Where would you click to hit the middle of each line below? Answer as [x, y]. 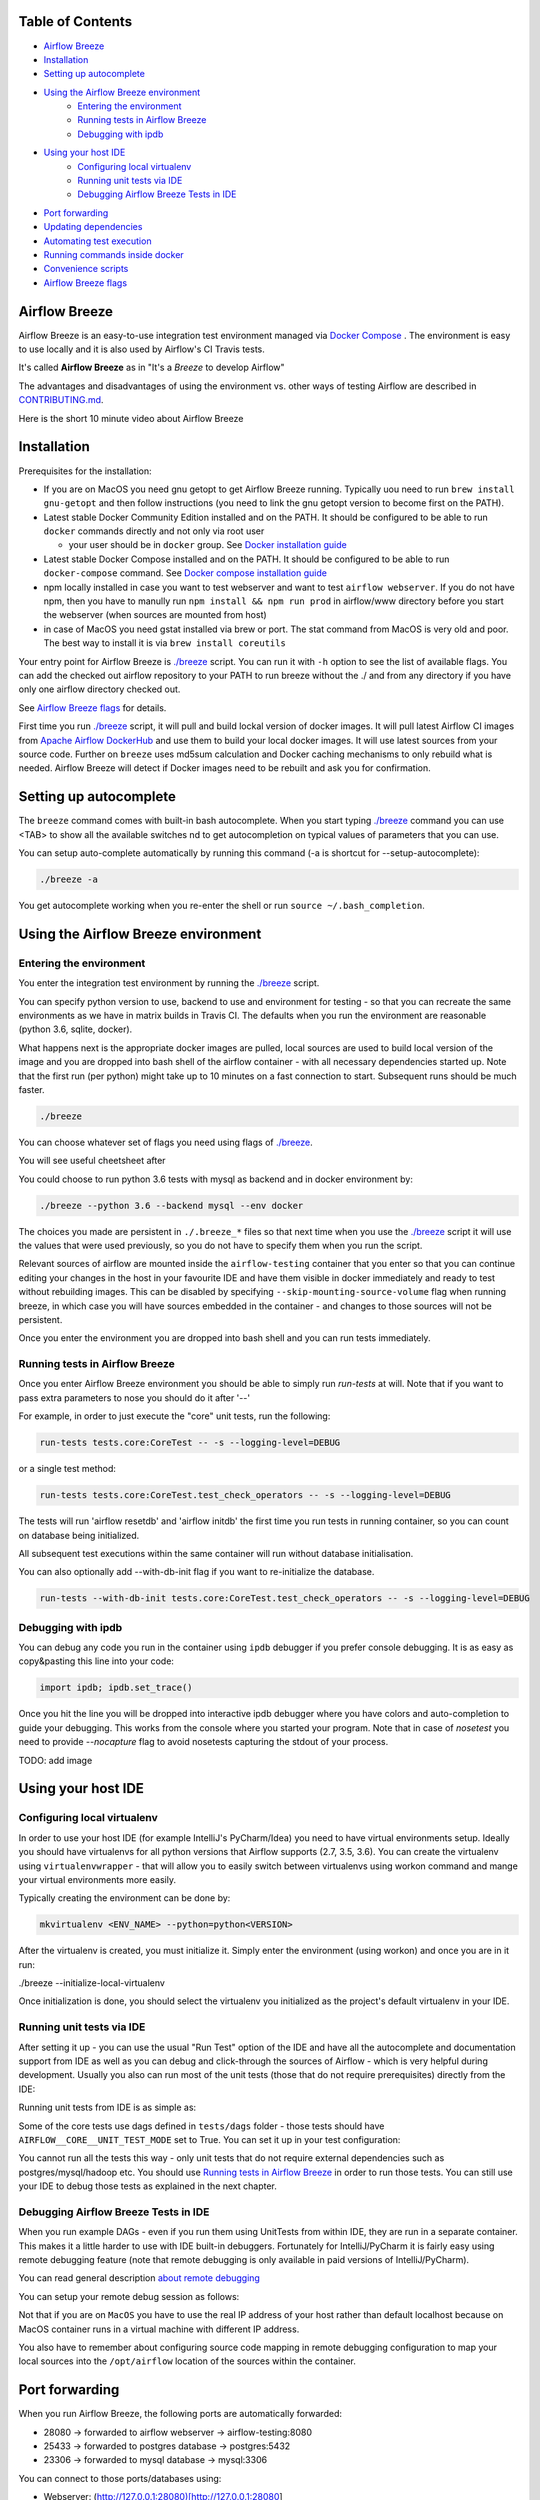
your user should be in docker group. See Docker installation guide [207, 545]
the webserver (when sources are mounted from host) [155, 615]
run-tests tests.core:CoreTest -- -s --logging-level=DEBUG [190, 1443]
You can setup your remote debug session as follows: [129, 2296]
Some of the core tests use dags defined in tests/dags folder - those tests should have [201, 2126]
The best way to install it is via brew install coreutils [165, 643]
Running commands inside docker [113, 254]
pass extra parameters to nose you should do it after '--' [134, 1397]
